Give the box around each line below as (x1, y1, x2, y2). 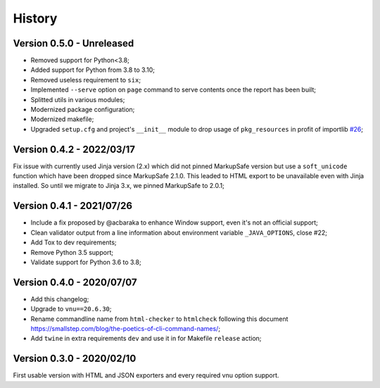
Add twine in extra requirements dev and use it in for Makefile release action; (30, 334, 262, 343)
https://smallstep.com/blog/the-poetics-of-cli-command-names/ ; (30, 325, 221, 333)
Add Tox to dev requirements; (30, 238, 117, 246)
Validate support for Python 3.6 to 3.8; (30, 258, 141, 266)
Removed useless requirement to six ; (30, 75, 141, 84)
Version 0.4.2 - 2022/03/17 (13, 143, 136, 155)
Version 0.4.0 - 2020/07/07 (13, 276, 137, 288)
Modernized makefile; (30, 115, 94, 123)
